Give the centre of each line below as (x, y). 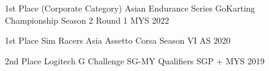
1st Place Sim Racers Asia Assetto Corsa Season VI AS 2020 (118, 40)
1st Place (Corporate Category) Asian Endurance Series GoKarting (130, 8)
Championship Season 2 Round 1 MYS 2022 (87, 20)
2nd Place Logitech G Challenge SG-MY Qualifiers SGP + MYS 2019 (135, 60)
